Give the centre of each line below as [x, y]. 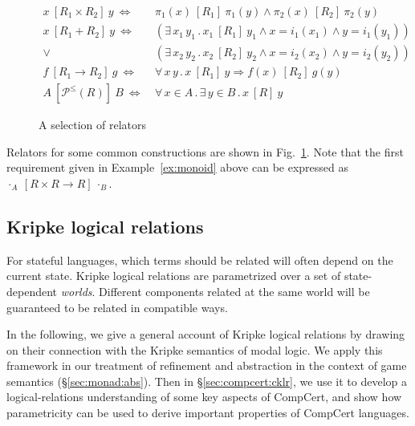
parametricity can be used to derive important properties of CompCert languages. [208, 413]
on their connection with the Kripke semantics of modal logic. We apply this [195, 349]
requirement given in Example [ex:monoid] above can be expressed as [177, 167]
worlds [76, 291]
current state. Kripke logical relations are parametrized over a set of [174, 276]
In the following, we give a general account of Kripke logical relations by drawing [206, 334]
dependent [32, 291]
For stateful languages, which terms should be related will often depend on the [200, 260]
